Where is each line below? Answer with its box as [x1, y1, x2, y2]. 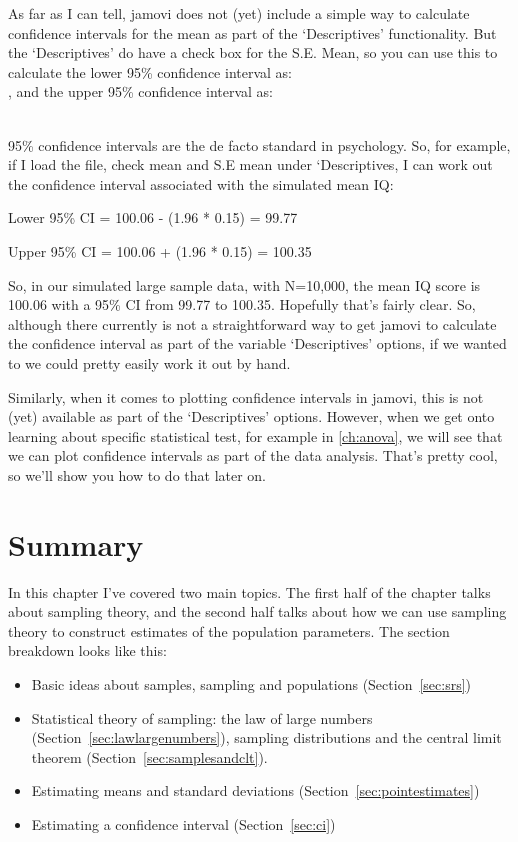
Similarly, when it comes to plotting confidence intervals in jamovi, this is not [8, 386, 484, 407]
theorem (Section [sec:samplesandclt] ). [31, 746, 268, 767]
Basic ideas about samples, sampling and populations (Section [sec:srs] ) [31, 673, 472, 694]
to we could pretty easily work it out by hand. [8, 352, 291, 373]
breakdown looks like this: [8, 640, 167, 661]
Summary [8, 523, 144, 564]
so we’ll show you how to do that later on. [8, 464, 267, 485]
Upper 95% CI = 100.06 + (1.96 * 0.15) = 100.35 [8, 240, 312, 261]
